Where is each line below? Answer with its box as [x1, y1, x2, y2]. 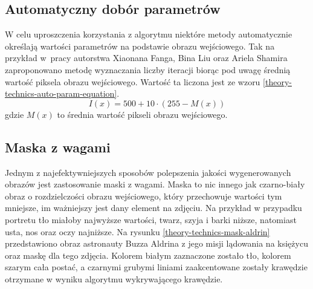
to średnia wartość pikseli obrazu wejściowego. [57, 108, 228, 120]
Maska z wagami [5, 137, 111, 156]
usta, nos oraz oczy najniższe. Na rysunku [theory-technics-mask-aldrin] [5, 225, 270, 238]
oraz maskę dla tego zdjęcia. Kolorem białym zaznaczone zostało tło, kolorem [5, 248, 291, 261]
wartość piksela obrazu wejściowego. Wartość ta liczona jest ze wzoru [5, 75, 260, 88]
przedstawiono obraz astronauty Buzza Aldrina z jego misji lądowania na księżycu [5, 237, 308, 250]
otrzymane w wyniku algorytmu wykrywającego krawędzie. [5, 272, 223, 285]
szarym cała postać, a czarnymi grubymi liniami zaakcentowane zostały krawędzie [5, 261, 308, 273]
